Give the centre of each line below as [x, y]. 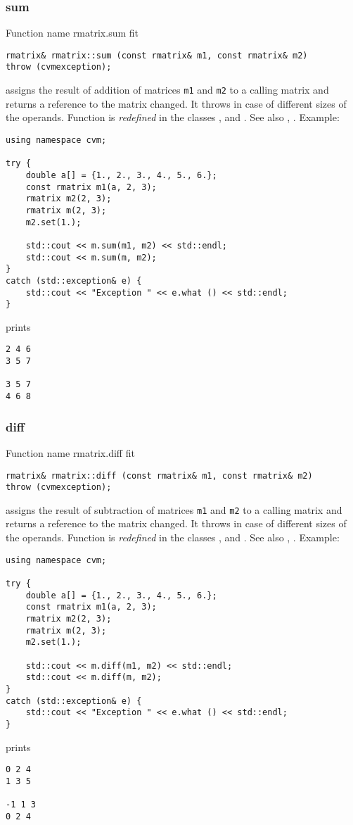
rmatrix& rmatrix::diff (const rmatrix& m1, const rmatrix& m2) [159, 476]
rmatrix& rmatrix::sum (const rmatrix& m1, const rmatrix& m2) [157, 55]
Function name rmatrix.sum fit [72, 33]
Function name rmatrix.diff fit [70, 452]
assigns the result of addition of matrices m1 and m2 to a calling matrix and [167, 90]
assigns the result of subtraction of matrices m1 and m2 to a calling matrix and [174, 509]
